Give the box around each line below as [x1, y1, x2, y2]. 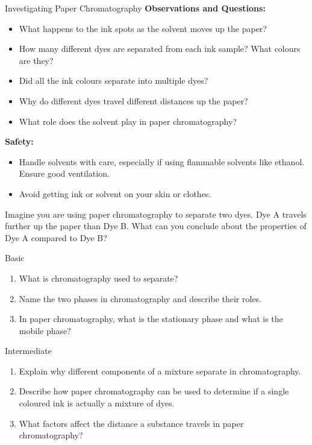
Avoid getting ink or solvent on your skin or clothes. [19, 187, 211, 200]
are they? [19, 54, 54, 66]
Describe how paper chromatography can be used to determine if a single [19, 385, 289, 397]
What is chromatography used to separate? [19, 271, 178, 284]
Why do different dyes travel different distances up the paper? [19, 94, 248, 107]
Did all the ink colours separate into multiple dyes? [19, 74, 208, 87]
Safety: [5, 135, 34, 148]
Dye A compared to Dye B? [5, 231, 107, 244]
